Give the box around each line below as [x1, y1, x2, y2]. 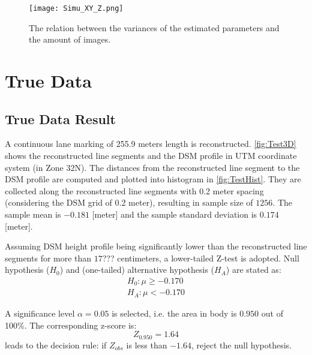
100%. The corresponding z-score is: [5, 318, 137, 331]
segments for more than [5, 251, 92, 264]
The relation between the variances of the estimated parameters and [29, 21, 280, 34]
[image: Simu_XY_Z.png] [29, 4, 124, 13]
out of [261, 306, 283, 319]
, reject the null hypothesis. [191, 338, 292, 351]
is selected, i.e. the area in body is [112, 306, 237, 319]
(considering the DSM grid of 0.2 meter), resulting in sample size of [5, 196, 253, 209]
